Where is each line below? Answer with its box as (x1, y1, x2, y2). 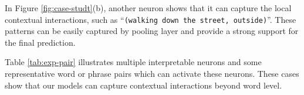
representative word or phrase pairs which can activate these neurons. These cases (5, 67, 299, 80)
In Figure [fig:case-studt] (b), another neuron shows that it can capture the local (5, 2, 292, 13)
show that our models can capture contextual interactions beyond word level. (5, 79, 282, 91)
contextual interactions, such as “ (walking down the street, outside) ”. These (5, 13, 296, 25)
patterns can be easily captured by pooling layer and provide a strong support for (5, 25, 299, 37)
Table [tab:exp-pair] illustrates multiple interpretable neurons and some (5, 56, 262, 68)
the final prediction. (5, 36, 76, 48)
